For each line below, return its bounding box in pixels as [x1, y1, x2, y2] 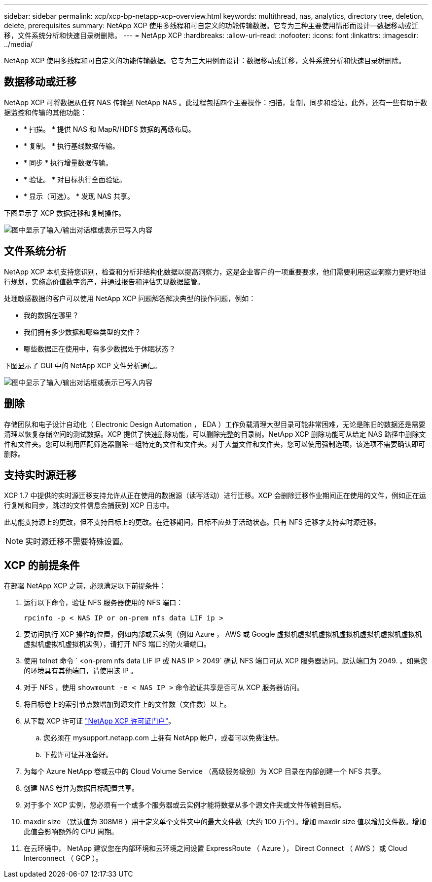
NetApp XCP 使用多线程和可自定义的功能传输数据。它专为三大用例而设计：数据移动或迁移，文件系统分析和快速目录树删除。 [4, 56, 406, 65]
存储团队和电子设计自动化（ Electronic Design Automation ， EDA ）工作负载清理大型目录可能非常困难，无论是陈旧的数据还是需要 [4, 420, 426, 428]
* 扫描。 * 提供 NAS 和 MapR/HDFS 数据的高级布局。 [24, 124, 195, 133]
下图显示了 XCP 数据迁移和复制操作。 [4, 208, 126, 217]
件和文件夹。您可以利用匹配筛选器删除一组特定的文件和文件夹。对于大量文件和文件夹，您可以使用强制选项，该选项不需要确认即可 [4, 439, 425, 448]
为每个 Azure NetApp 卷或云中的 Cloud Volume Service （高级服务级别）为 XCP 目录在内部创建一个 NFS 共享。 [24, 767, 385, 776]
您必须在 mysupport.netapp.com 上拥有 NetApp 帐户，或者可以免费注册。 [43, 733, 283, 742]
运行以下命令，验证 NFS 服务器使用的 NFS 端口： [24, 598, 183, 607]
